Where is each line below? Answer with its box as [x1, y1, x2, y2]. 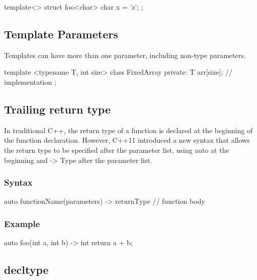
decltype [4, 262, 49, 277]
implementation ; [4, 76, 56, 87]
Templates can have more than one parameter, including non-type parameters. [4, 49, 246, 60]
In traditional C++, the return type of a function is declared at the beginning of [4, 125, 253, 135]
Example [4, 217, 40, 230]
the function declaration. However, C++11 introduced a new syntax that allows [4, 135, 250, 145]
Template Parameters [4, 26, 118, 41]
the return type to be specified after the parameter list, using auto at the [4, 144, 229, 155]
